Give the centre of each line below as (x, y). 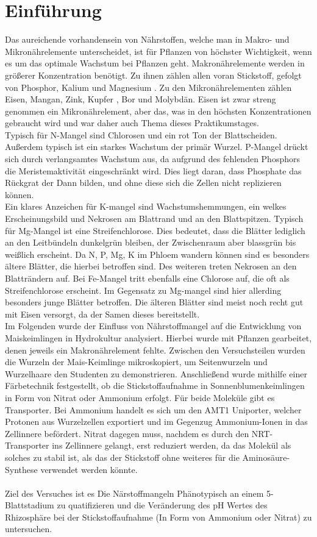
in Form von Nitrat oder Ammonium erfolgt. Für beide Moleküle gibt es (140, 397)
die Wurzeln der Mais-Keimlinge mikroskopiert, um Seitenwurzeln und (136, 362)
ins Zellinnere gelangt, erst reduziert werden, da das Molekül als (172, 445)
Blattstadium (30, 505)
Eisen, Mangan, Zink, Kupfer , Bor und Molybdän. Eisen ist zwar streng (141, 99)
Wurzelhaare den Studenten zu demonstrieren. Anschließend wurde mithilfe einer (156, 373)
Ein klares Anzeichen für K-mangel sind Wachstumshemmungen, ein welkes (146, 206)
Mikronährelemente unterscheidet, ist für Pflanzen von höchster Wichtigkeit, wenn (158, 51)
